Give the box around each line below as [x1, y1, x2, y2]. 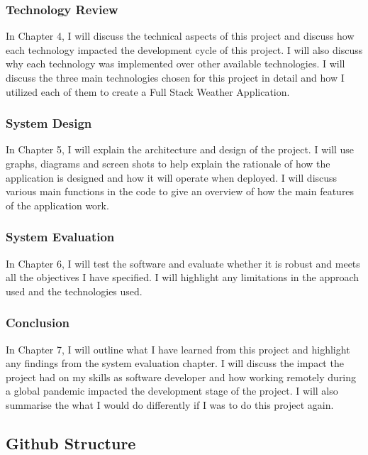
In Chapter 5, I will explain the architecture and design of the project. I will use [6, 142, 355, 157]
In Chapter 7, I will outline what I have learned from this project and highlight [6, 341, 350, 356]
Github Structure [6, 432, 136, 454]
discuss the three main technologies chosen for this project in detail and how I [6, 70, 345, 84]
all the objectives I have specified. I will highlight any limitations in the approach [6, 270, 359, 285]
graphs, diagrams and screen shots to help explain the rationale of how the [6, 156, 330, 170]
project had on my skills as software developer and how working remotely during [6, 369, 357, 384]
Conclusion [6, 314, 69, 331]
